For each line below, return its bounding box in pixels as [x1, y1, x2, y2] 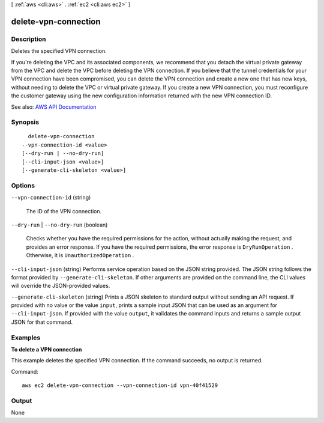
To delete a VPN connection [11, 345, 82, 353]
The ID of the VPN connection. [26, 207, 102, 215]
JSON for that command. [11, 318, 73, 326]
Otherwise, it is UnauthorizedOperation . [26, 252, 134, 259]
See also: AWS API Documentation [11, 103, 97, 111]
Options [11, 181, 35, 189]
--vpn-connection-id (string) [11, 194, 91, 201]
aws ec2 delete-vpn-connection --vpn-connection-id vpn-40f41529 [22, 382, 218, 389]
